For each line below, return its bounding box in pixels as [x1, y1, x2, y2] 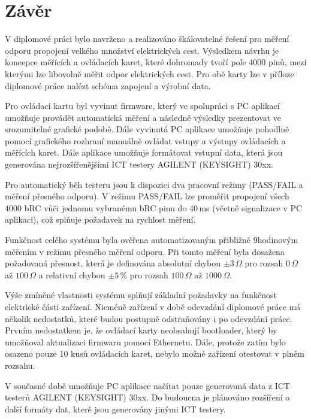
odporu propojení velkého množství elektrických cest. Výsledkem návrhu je [5, 44, 279, 56]
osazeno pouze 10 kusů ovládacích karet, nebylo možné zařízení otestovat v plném [5, 347, 304, 360]
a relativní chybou [38, 268, 105, 281]
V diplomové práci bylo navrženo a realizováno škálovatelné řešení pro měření [5, 32, 289, 45]
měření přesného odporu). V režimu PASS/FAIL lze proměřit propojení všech [5, 190, 289, 202]
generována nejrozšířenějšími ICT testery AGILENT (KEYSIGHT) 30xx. [5, 158, 273, 171]
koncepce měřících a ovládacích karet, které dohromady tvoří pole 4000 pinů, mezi [5, 56, 307, 68]
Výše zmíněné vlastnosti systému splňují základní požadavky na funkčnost [5, 289, 277, 301]
